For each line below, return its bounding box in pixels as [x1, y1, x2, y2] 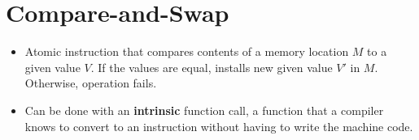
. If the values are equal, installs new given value [90, 58, 333, 75]
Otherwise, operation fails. [24, 74, 157, 91]
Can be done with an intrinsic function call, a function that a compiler [24, 101, 384, 118]
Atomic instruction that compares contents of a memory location [24, 43, 349, 60]
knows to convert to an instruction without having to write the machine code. [24, 117, 413, 134]
